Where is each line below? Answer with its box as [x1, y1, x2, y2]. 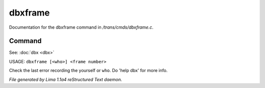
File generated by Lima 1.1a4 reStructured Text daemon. [9, 76, 122, 82]
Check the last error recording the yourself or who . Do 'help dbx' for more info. [9, 68, 168, 73]
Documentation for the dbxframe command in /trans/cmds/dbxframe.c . [9, 24, 154, 30]
